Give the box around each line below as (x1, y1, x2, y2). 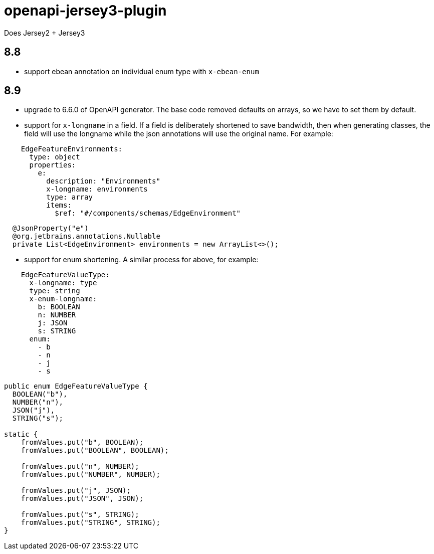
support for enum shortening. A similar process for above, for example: (24, 255, 259, 264)
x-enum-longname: (29, 295, 97, 303)
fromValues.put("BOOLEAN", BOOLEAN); (21, 446, 169, 455)
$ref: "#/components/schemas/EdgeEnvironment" (55, 209, 241, 218)
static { (4, 430, 38, 439)
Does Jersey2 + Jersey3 (4, 28, 85, 37)
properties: (29, 161, 76, 169)
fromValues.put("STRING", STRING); (21, 518, 160, 527)
